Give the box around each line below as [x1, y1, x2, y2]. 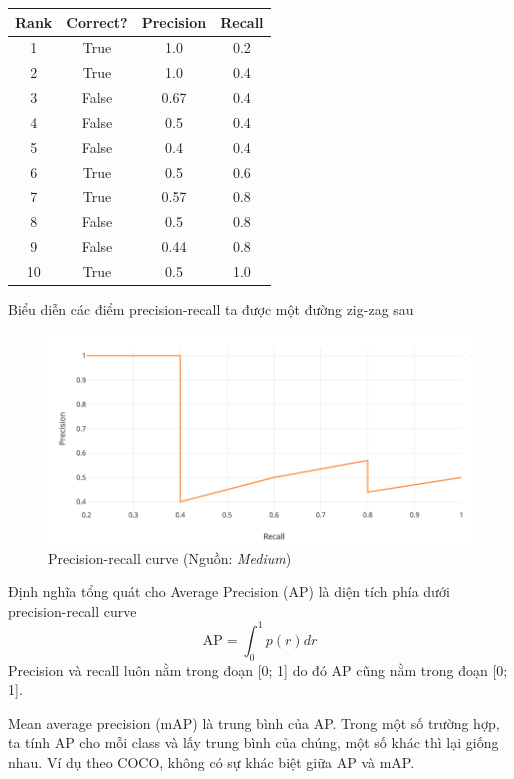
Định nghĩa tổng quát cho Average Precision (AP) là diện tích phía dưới [8, 581, 450, 602]
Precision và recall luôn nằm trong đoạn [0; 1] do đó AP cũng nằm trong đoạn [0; [8, 659, 508, 680]
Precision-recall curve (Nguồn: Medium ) [48, 547, 292, 568]
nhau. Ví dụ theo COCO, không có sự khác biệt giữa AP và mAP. [8, 751, 415, 772]
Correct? [66, 11, 128, 32]
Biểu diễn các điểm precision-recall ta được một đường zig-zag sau [8, 299, 414, 320]
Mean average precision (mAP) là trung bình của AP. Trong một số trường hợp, [8, 712, 500, 733]
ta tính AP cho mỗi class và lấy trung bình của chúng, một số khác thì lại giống [8, 732, 499, 753]
